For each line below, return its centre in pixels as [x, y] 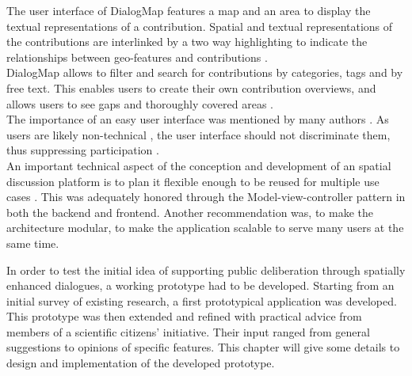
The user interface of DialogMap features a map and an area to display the [189, 10]
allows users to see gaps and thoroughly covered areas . [140, 103]
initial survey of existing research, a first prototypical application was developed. [202, 300]
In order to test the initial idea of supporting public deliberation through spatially [206, 270]
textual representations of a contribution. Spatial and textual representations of [200, 26]
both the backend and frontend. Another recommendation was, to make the [190, 212]
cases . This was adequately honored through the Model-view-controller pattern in [206, 197]
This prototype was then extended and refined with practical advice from [184, 316]
